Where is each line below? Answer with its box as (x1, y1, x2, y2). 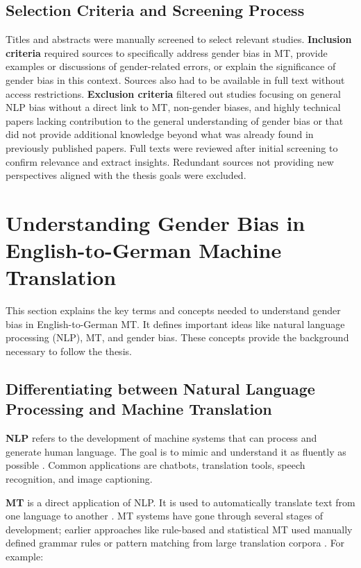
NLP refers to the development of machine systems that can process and (6, 431, 317, 445)
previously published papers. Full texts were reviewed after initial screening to (6, 140, 338, 155)
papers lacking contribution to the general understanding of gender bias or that (6, 113, 344, 128)
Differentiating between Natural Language (6, 378, 315, 399)
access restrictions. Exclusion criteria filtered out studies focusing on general (6, 86, 341, 101)
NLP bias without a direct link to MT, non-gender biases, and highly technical (6, 100, 341, 114)
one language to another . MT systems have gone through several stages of (6, 508, 324, 523)
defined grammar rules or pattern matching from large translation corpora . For (6, 535, 345, 550)
